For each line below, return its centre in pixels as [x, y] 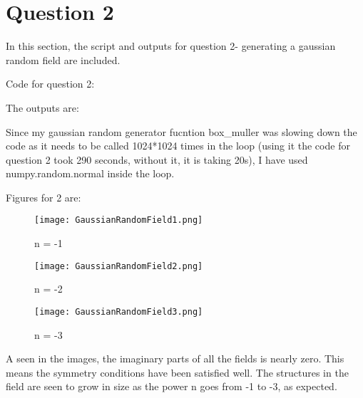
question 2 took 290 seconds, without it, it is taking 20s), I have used [157, 159]
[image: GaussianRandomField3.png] [119, 311]
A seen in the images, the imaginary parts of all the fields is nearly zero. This [175, 358]
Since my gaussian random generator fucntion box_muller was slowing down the [181, 131]
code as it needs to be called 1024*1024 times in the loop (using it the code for [178, 146]
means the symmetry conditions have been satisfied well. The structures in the [177, 372]
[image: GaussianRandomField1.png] [119, 220]
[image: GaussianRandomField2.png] [119, 266]
